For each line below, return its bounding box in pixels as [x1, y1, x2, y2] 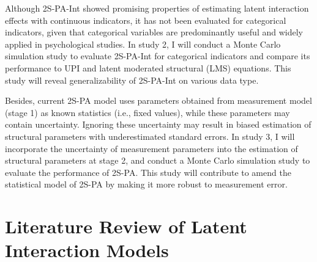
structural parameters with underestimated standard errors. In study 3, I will [5, 129, 295, 142]
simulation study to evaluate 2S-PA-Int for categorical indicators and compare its [5, 49, 310, 62]
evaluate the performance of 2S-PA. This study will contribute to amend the [5, 166, 291, 178]
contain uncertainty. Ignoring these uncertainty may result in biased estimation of [5, 118, 311, 131]
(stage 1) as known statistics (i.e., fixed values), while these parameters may [5, 106, 290, 118]
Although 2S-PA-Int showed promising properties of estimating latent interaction [5, 2, 309, 14]
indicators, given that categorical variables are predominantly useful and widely [5, 26, 303, 38]
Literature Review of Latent [5, 214, 247, 239]
